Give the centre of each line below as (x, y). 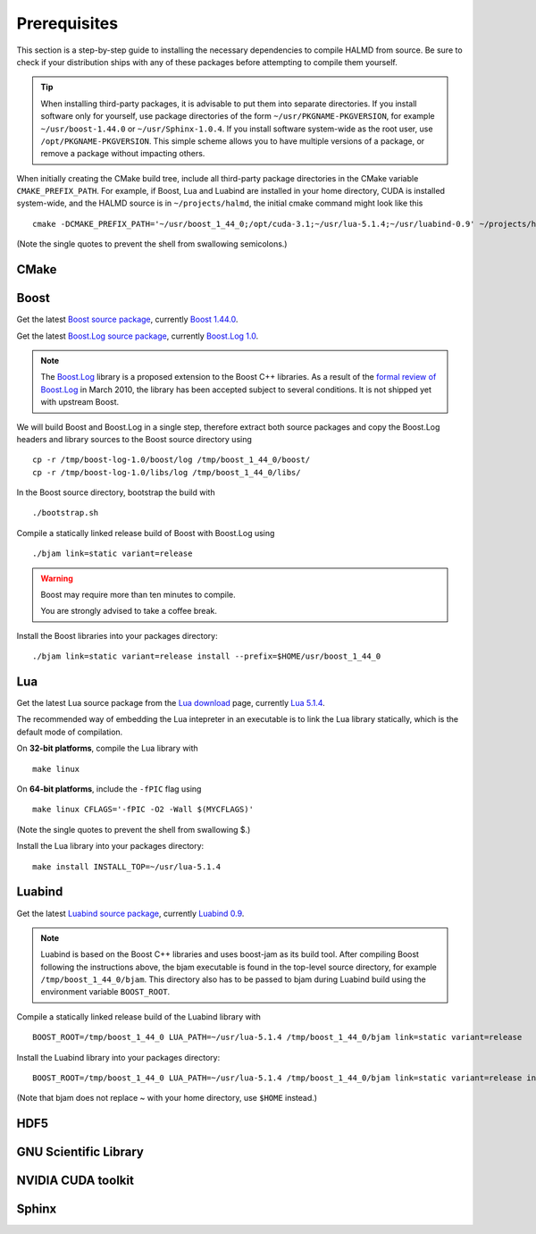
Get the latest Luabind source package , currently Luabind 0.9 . (130, 913)
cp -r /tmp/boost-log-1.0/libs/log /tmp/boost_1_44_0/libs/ (167, 472)
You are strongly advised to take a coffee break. (129, 611)
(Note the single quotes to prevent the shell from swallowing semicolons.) (152, 244)
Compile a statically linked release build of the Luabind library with (138, 1016)
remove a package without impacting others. (123, 154)
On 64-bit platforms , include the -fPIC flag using (109, 789)
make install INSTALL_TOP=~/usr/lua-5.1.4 (127, 866)
